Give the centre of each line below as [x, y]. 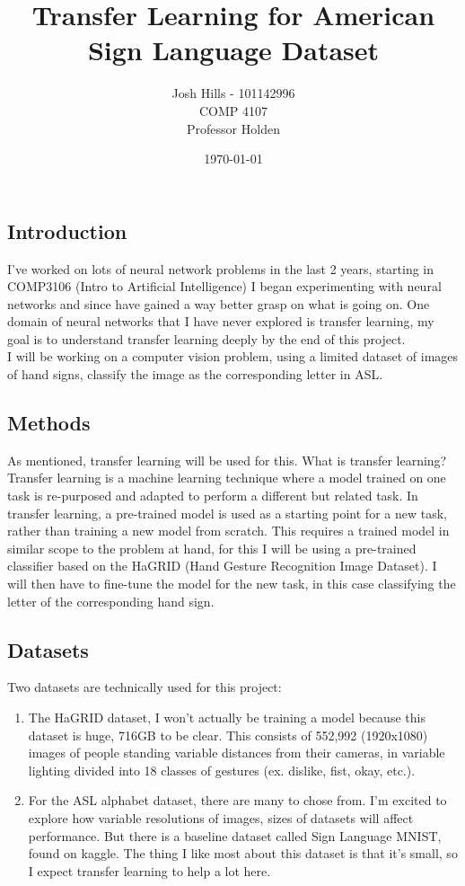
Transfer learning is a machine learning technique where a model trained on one [227, 478]
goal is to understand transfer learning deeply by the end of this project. [206, 338]
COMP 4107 [233, 110]
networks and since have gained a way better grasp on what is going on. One [219, 303]
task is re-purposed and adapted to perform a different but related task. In [213, 496]
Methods [49, 423]
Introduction [67, 230]
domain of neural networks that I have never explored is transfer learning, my [221, 321]
